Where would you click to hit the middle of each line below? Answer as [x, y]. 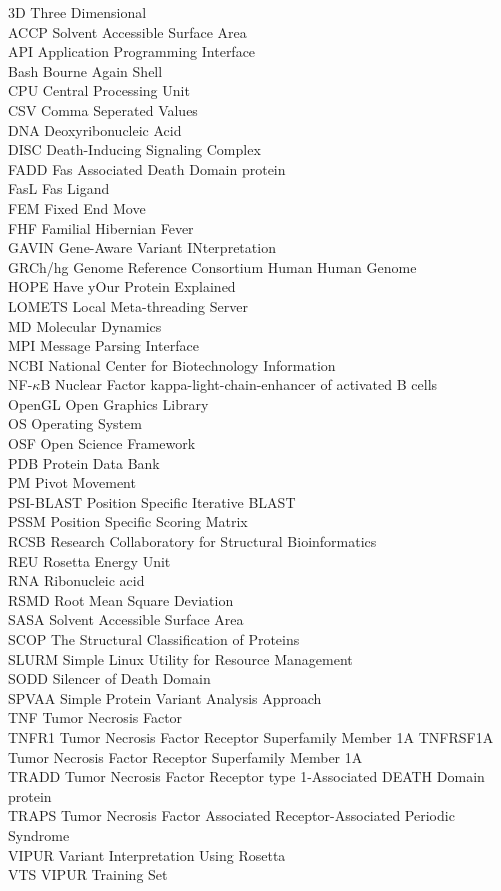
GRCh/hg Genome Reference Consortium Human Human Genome [212, 266]
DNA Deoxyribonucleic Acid [95, 129]
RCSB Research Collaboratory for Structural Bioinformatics [192, 541]
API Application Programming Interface [132, 51]
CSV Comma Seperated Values [103, 109]
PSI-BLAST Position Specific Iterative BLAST [152, 501]
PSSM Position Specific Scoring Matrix [128, 521]
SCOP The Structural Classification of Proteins [154, 639]
